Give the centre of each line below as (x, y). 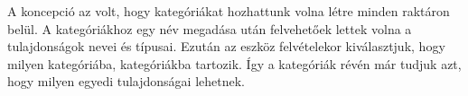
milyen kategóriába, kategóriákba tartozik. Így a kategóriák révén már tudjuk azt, (234, 63)
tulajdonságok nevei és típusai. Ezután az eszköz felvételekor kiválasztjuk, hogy (226, 46)
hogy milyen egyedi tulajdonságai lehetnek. (126, 81)
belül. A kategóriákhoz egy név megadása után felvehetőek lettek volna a (210, 28)
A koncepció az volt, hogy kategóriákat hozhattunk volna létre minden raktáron (229, 11)
